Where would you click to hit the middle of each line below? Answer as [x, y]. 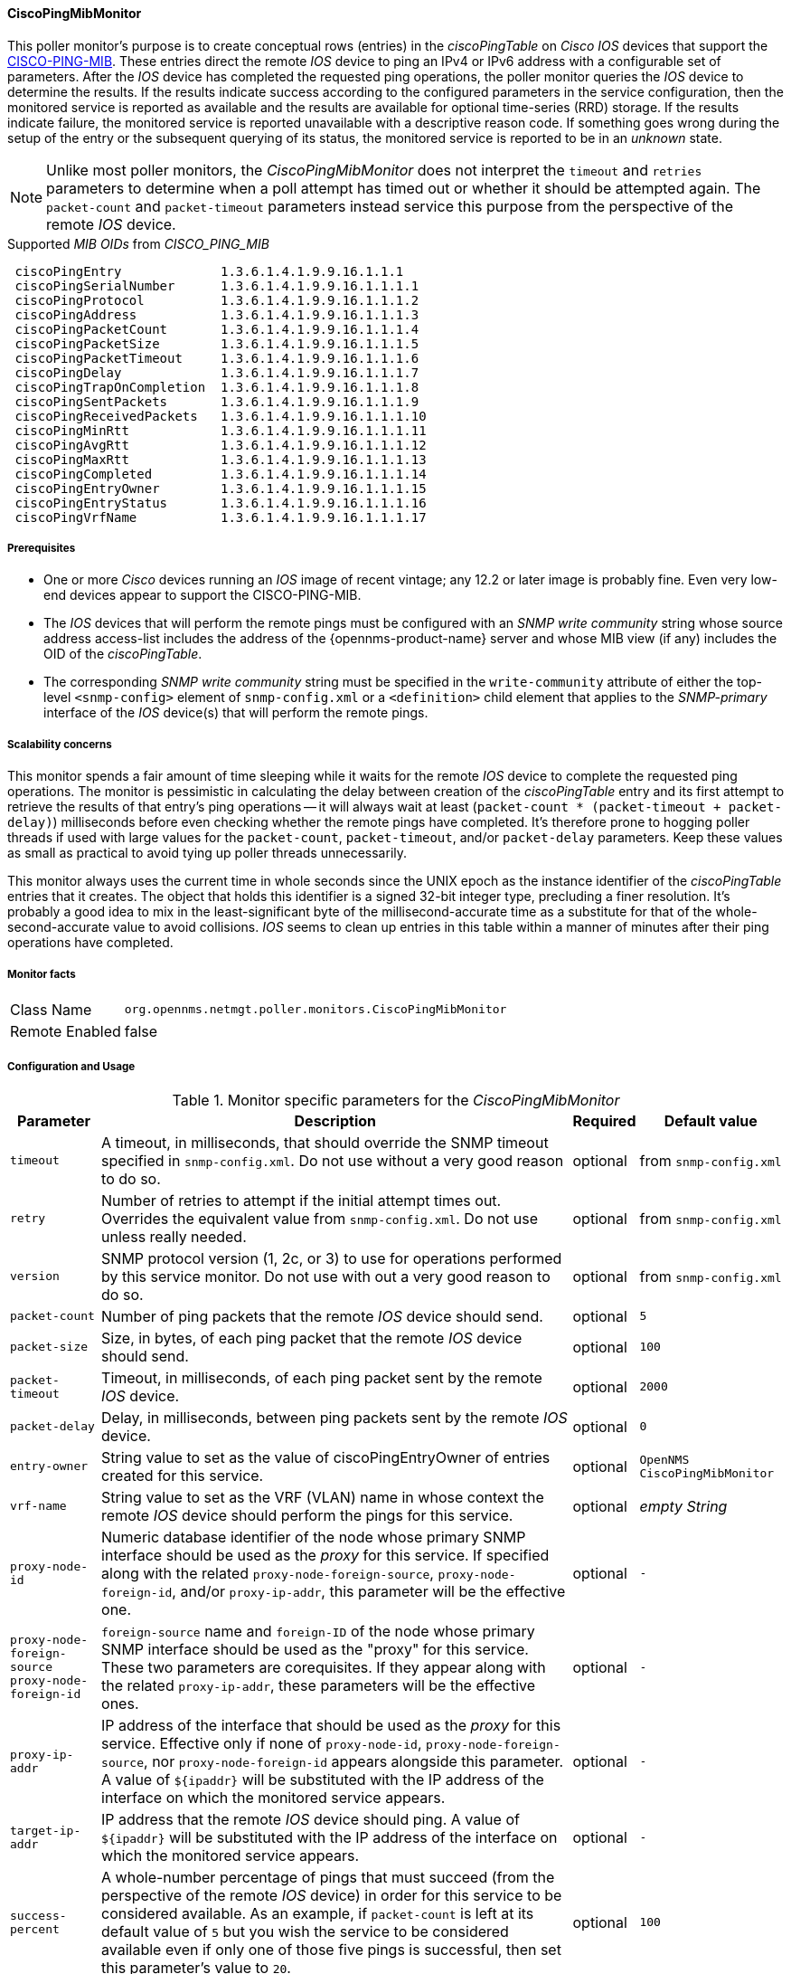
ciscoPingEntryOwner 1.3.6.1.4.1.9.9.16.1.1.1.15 [221, 488]
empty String [683, 1506]
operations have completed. [90, 943]
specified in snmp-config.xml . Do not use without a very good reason [333, 1160]
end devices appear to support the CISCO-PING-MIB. [202, 595]
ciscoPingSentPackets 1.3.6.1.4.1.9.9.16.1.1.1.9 [217, 401]
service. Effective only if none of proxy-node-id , [262, 1743]
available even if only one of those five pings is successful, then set [331, 1949]
